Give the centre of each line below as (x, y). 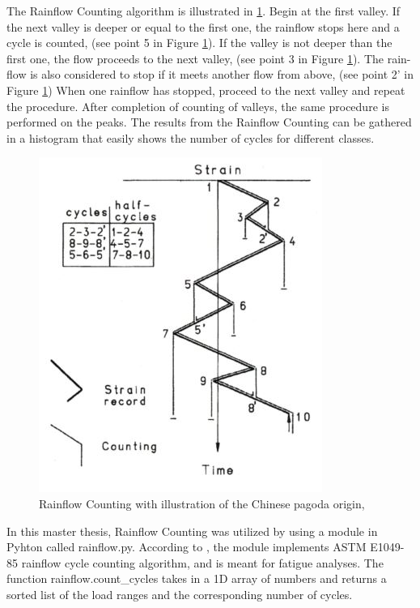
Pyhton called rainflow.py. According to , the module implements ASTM (187, 547)
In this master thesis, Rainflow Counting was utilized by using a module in (192, 531)
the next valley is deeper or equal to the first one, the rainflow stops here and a (203, 26)
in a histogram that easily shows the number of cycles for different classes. (191, 137)
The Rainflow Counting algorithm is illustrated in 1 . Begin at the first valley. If (204, 11)
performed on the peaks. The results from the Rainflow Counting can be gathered (209, 122)
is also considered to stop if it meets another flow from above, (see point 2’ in (222, 74)
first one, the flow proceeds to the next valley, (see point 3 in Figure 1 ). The (195, 58)
